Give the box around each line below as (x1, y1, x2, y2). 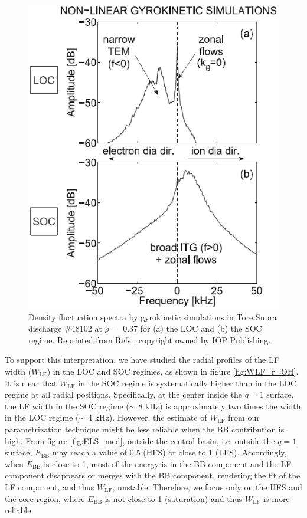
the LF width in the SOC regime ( (5, 399, 129, 412)
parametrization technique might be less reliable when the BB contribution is (5, 422, 285, 435)
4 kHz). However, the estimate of (87, 411, 207, 424)
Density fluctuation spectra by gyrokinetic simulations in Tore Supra (28, 310, 277, 323)
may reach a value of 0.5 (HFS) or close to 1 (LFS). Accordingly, (52, 446, 287, 458)
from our (228, 411, 260, 424)
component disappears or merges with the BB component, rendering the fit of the (5, 469, 301, 481)
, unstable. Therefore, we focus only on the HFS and (112, 480, 302, 493)
